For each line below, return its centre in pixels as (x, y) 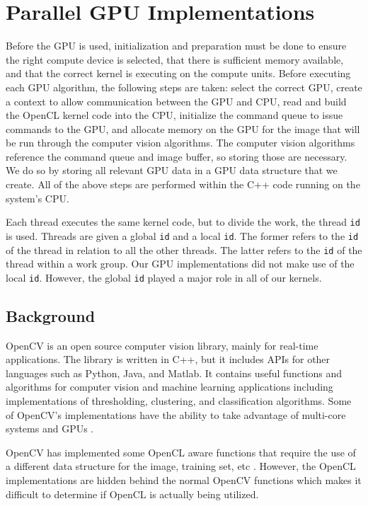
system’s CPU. (38, 198)
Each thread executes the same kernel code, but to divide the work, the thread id (183, 222)
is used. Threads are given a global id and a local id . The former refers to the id (182, 235)
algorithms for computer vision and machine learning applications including (169, 387)
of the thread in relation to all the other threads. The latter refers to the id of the (184, 249)
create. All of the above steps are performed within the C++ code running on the (183, 184)
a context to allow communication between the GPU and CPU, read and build (176, 101)
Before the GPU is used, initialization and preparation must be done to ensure (176, 46)
